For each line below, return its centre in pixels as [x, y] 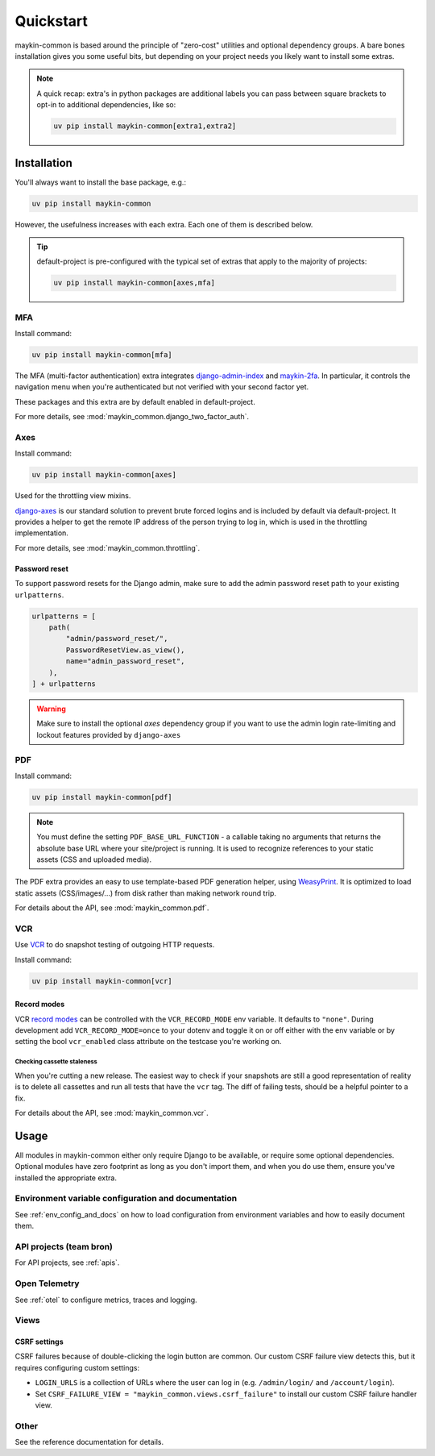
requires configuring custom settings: [77, 1367]
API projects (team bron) [64, 1247]
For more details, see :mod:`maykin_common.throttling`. [108, 547]
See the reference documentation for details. [89, 1442]
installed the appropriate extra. [66, 1178]
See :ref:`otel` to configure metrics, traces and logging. [106, 1300]
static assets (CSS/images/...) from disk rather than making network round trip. [146, 893]
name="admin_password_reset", [125, 661]
